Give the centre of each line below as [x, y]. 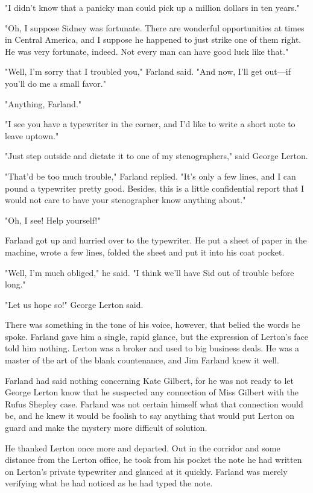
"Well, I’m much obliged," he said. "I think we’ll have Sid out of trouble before [150, 272]
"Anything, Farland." [43, 103]
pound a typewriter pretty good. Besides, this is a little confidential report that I [155, 188]
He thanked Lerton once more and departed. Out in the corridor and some [143, 447]
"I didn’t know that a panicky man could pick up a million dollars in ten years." [153, 7]
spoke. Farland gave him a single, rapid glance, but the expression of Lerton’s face [156, 336]
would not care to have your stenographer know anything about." [125, 200]
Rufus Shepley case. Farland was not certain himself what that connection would [154, 404]
